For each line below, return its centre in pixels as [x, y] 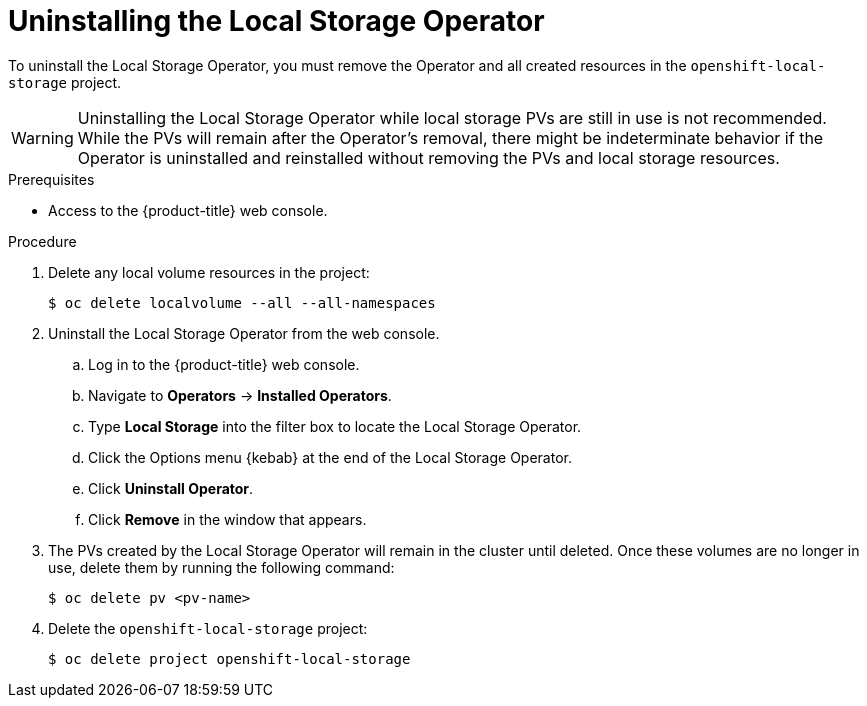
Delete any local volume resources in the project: [209, 272]
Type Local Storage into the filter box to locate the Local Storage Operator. [335, 426]
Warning [42, 137]
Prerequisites [51, 179]
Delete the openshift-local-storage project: [208, 628]
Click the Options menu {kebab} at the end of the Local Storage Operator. [330, 457]
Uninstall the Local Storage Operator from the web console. [244, 333]
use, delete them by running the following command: [221, 567]
